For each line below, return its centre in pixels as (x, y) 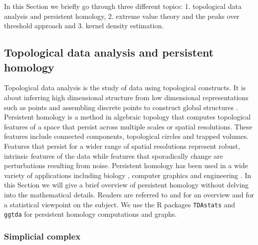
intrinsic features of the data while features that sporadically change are (114, 155)
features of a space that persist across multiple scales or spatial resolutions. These (128, 126)
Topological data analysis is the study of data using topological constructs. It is (125, 88)
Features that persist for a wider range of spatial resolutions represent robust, (122, 146)
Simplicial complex (42, 236)
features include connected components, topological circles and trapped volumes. (127, 136)
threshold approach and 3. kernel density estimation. (84, 26)
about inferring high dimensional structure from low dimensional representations (126, 97)
